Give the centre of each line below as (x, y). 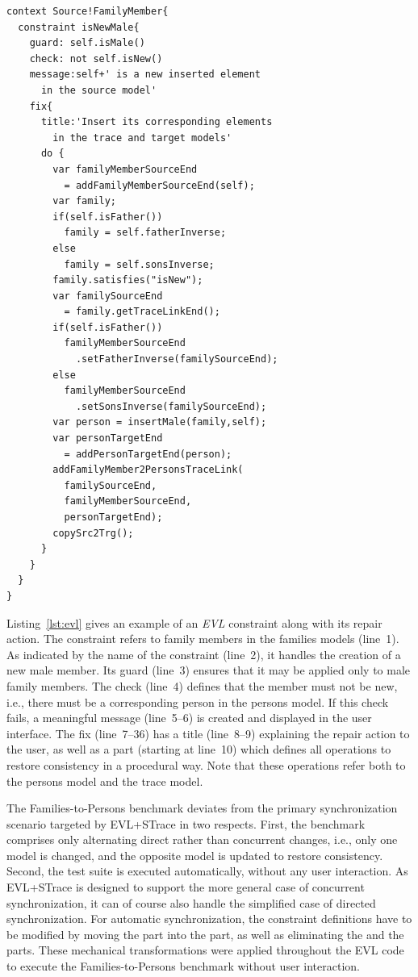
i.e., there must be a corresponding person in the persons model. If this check (198, 701)
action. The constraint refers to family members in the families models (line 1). (203, 639)
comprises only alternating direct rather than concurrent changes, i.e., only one (202, 839)
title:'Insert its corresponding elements (157, 122)
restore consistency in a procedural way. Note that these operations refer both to (206, 764)
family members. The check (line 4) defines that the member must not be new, (202, 685)
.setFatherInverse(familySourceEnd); (177, 359)
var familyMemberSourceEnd (125, 169)
